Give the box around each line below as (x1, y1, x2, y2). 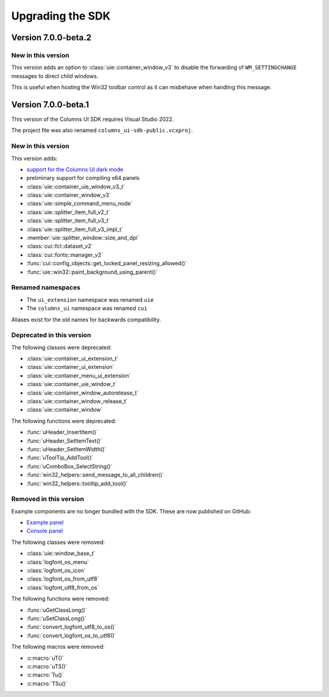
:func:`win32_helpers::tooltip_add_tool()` (26, 479, 128, 487)
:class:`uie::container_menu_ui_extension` (26, 372, 131, 379)
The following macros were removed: (11, 643, 105, 651)
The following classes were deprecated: (11, 343, 112, 351)
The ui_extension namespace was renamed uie (26, 296, 154, 303)
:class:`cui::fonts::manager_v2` (26, 251, 104, 259)
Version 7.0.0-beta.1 (11, 99, 90, 110)
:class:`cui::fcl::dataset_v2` (26, 243, 93, 250)
